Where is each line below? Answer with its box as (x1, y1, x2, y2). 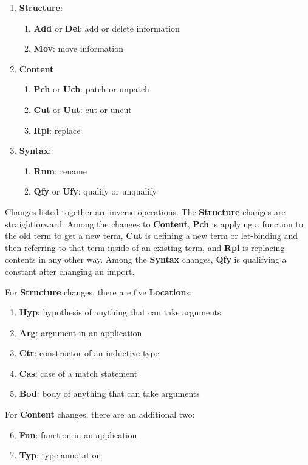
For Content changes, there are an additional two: (5, 408, 195, 421)
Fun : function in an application (19, 428, 137, 441)
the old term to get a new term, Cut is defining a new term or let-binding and (5, 229, 298, 242)
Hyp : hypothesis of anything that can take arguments (19, 306, 221, 319)
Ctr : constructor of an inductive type (19, 346, 159, 359)
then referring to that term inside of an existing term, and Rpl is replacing (5, 241, 285, 253)
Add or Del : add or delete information (33, 21, 180, 34)
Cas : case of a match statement (19, 367, 138, 379)
